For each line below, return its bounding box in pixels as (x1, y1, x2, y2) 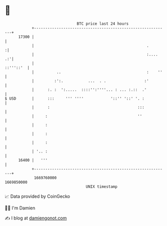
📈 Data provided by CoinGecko (5, 193, 70, 199)
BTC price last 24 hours (76, 21, 129, 26)
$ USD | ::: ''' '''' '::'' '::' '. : (5, 96, 144, 101)
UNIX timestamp (86, 184, 118, 189)
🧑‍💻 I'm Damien (5, 205, 36, 211)
